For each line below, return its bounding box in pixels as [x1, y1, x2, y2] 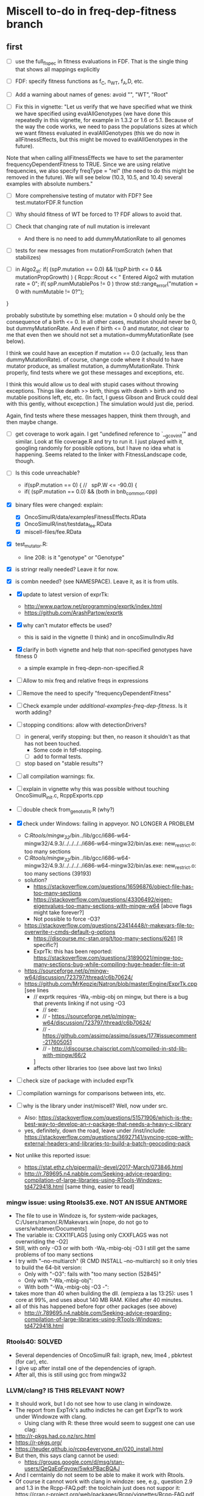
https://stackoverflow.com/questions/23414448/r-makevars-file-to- [24, 922, 195, 929]
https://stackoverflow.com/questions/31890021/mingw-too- [33, 954, 184, 962]
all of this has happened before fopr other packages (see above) [15, 1303, 178, 1310]
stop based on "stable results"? [24, 760, 104, 767]
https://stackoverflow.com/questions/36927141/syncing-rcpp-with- [24, 1134, 194, 1141]
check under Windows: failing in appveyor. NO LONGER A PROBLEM [23, 819, 195, 827]
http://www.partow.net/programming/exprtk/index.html [24, 603, 163, 610]
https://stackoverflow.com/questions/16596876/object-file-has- [33, 883, 194, 890]
